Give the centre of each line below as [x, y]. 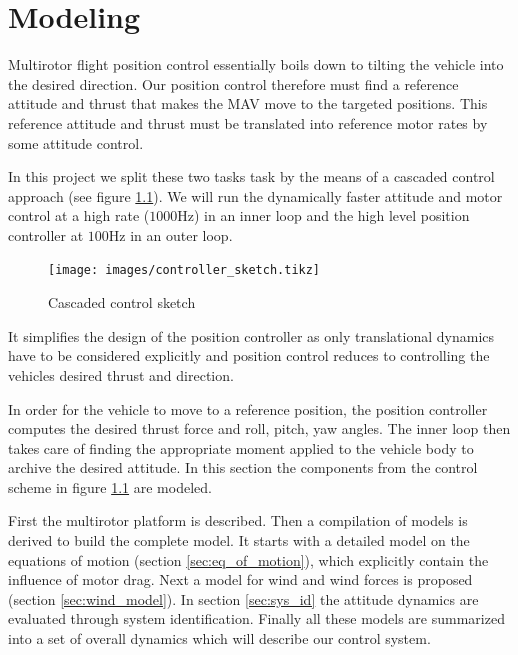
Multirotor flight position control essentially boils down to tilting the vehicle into [256, 64]
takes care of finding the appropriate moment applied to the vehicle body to [241, 447]
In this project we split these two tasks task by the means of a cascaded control [251, 176]
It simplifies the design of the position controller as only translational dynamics [251, 335]
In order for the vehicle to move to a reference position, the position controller [248, 408]
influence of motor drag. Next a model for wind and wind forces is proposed [240, 579]
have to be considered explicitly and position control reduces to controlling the [249, 355]
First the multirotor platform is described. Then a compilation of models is [238, 520]
